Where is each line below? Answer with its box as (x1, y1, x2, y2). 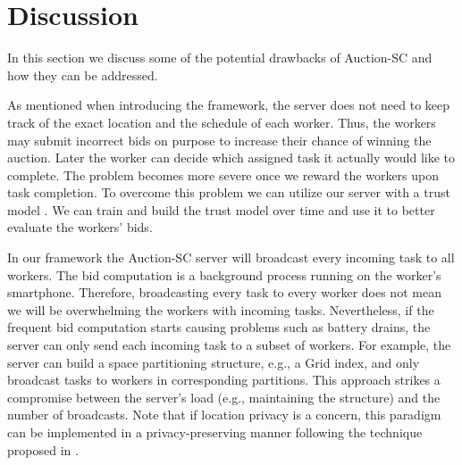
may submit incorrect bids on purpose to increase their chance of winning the (7, 130, 432, 149)
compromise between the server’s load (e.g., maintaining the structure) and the (7, 387, 441, 406)
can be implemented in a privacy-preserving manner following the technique (7, 423, 423, 441)
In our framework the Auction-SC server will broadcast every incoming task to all (7, 248, 455, 267)
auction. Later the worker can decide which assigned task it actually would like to (7, 148, 456, 167)
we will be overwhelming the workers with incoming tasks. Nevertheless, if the (7, 300, 434, 319)
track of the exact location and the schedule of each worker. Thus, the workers (7, 112, 436, 131)
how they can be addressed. (7, 65, 158, 84)
